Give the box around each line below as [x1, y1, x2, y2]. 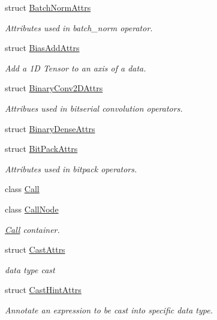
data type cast [5, 263, 55, 276]
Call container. [5, 223, 60, 235]
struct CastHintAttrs [5, 283, 82, 296]
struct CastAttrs [5, 243, 65, 256]
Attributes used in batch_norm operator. [5, 21, 153, 34]
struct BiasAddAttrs [5, 41, 80, 54]
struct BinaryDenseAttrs [5, 122, 95, 134]
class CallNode [5, 202, 59, 215]
